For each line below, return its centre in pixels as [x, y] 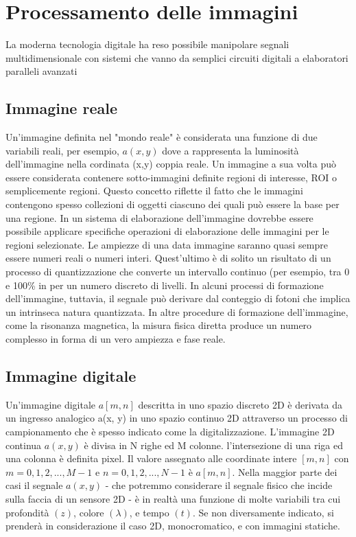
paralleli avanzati [41, 71]
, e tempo [149, 512]
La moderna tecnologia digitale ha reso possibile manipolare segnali [147, 44]
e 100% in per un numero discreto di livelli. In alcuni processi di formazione [165, 285]
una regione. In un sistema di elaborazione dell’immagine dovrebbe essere [159, 217]
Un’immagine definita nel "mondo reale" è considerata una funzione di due [162, 137]
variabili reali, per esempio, [62, 150]
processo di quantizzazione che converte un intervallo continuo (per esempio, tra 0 [178, 272]
